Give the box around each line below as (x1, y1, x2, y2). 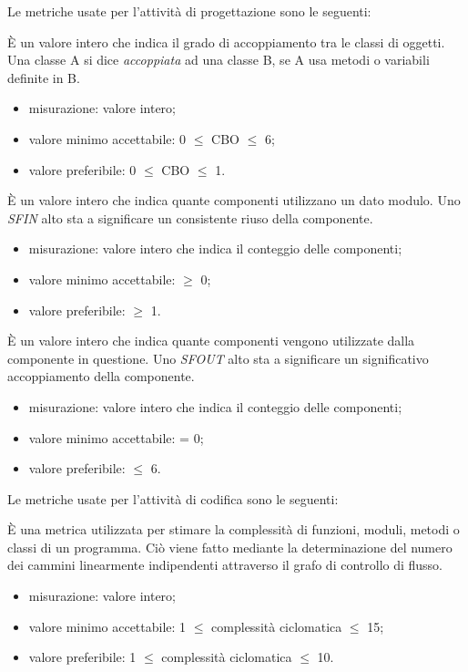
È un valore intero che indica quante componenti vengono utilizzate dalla (7, 331, 415, 350)
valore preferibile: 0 (28, 160, 137, 179)
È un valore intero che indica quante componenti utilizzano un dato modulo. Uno (7, 191, 461, 210)
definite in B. (7, 67, 80, 87)
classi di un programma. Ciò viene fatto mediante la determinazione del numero (7, 537, 453, 556)
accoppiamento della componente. (7, 367, 195, 386)
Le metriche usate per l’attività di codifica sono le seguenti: (7, 489, 339, 508)
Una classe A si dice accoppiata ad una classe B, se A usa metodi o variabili (7, 50, 430, 69)
